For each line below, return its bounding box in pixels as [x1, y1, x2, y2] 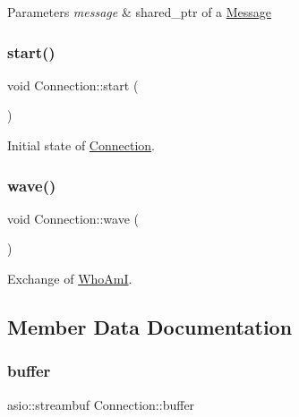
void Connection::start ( [7, 75, 139, 94]
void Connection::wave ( [7, 208, 139, 227]
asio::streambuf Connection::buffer [7, 395, 195, 413]
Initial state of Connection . [7, 136, 155, 154]
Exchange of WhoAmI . [7, 269, 132, 287]
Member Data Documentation [7, 312, 293, 340]
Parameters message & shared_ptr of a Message [7, 3, 272, 21]
